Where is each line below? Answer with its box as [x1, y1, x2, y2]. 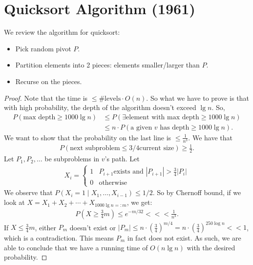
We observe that [4, 187, 53, 198]
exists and [113, 168, 144, 176]
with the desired [187, 242, 235, 252]
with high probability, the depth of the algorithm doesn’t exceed [4, 102, 196, 112]
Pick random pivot [15, 43, 71, 53]
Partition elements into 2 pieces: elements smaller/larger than [15, 60, 200, 70]
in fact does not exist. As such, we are [127, 233, 241, 243]
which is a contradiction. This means [4, 233, 114, 243]
